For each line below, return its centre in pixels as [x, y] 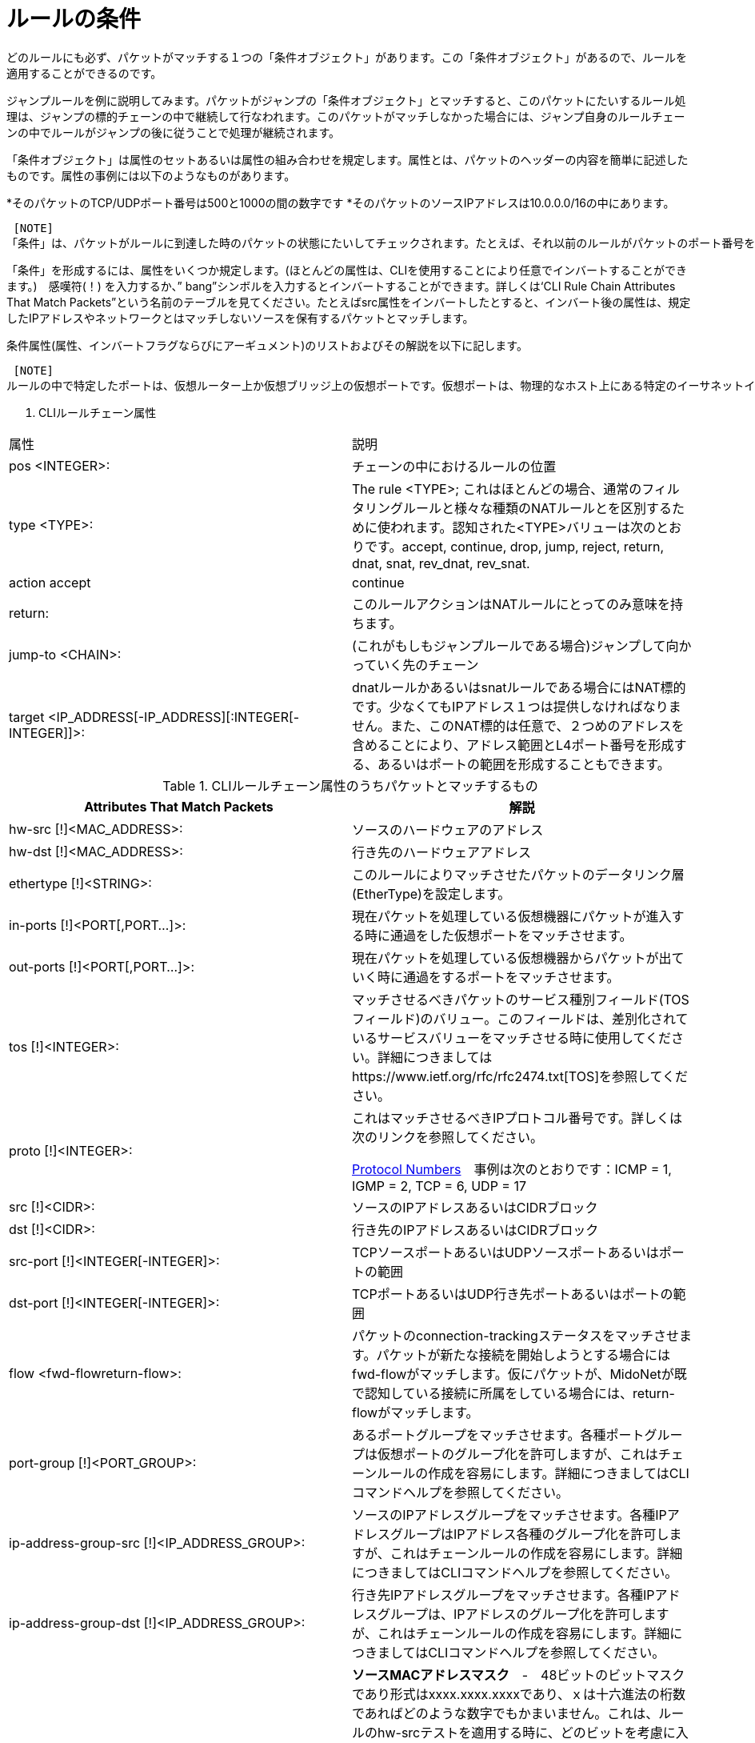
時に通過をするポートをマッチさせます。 [499, 977]
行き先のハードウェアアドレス [442, 852]
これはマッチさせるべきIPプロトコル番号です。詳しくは [517, 1118]
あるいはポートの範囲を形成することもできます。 [524, 764]
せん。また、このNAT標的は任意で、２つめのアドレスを [518, 725]
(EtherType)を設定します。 [431, 894]
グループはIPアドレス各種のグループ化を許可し [530, 1534]
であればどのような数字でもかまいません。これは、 [505, 1713]
